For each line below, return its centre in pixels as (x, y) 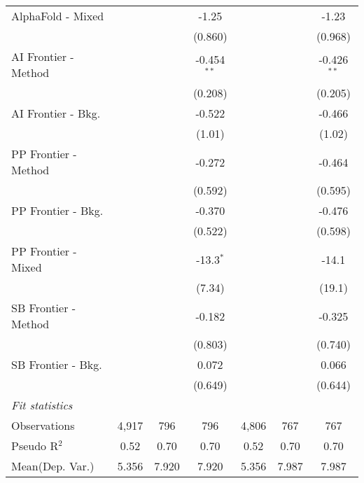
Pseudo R (35, 446)
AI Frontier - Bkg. (56, 113)
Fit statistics (42, 405)
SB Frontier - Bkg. (57, 364)
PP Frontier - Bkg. (57, 210)
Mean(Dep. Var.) (53, 466)
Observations (43, 425)
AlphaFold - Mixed (58, 16)
